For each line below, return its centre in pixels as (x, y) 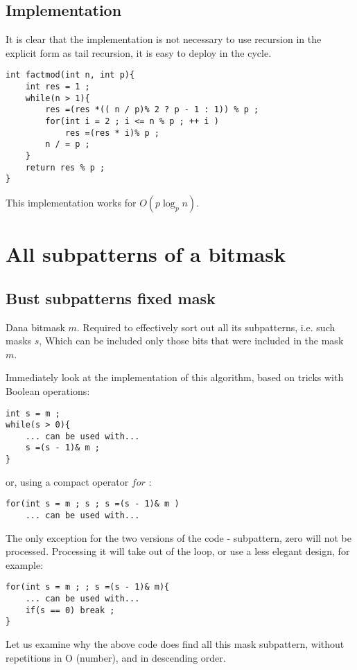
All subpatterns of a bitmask (146, 254)
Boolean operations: (48, 390)
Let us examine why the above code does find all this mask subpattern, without (175, 644)
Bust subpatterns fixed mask (111, 298)
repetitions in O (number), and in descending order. (116, 657)
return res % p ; (65, 167)
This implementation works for (71, 202)
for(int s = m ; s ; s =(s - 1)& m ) (93, 504)
